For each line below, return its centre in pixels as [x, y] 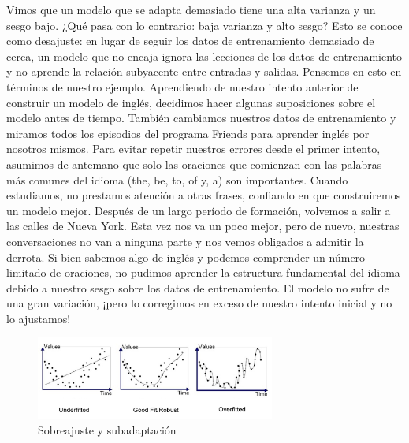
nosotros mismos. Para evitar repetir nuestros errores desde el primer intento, [193, 149]
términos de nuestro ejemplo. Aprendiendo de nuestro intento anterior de [182, 86]
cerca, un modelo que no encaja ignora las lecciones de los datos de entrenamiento [204, 56]
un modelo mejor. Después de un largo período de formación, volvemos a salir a [199, 210]
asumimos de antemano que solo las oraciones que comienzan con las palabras [194, 164]
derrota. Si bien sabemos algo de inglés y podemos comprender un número [186, 257]
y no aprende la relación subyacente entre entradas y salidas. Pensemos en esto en [204, 71]
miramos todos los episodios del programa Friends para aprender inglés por [188, 133]
